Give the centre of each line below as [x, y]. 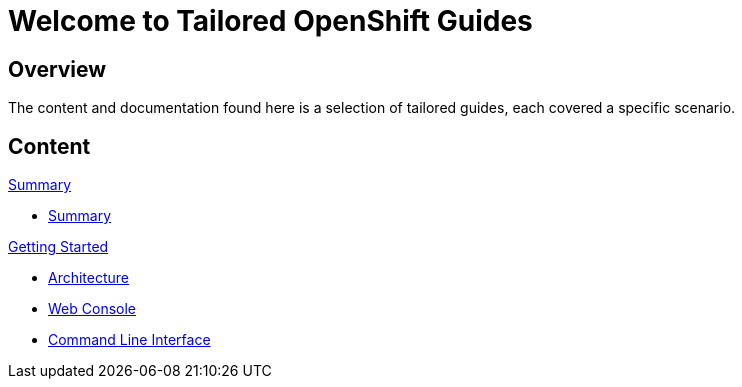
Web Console [92, 309]
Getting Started [58, 247]
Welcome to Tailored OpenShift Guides [270, 21]
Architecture [89, 278]
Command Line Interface [129, 340]
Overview [57, 69]
